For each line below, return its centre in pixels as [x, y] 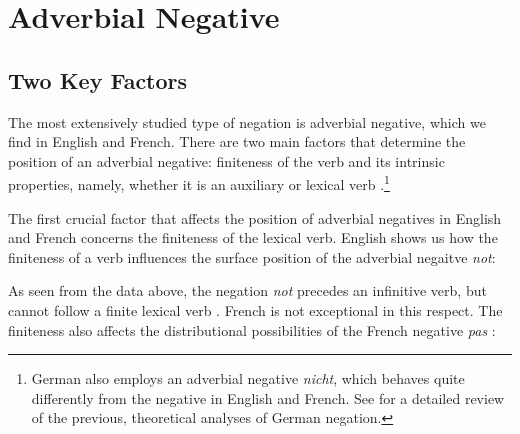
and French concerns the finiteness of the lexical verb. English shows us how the [253, 237]
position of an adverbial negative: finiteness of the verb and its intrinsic [226, 160]
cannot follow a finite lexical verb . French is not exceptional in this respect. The [255, 309]
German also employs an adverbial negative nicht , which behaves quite [248, 378]
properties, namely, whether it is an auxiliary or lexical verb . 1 [199, 183]
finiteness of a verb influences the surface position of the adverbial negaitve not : [252, 256]
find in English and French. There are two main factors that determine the [237, 141]
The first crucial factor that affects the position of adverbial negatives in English [255, 217]
